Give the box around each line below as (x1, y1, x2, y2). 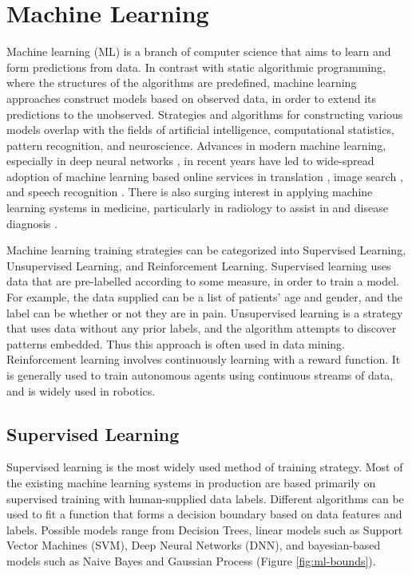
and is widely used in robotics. (6, 382, 156, 399)
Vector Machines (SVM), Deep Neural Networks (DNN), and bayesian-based (6, 537, 381, 553)
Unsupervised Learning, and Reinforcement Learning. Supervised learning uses (6, 257, 391, 274)
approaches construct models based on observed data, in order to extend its (6, 89, 377, 106)
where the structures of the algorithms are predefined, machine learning (6, 74, 357, 91)
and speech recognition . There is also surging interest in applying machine (6, 183, 373, 200)
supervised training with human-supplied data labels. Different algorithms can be (6, 490, 404, 506)
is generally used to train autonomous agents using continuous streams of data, (6, 367, 394, 383)
